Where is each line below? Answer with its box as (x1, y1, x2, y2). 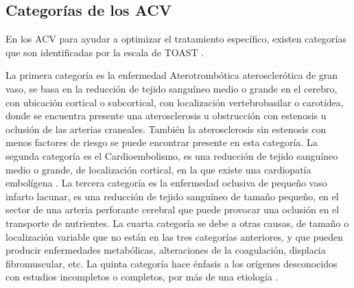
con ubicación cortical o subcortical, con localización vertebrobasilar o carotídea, (5, 95, 344, 109)
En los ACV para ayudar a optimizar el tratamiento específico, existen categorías (5, 32, 346, 46)
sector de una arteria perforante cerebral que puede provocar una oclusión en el (5, 202, 340, 217)
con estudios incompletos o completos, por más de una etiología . (5, 269, 279, 284)
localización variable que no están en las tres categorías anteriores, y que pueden (5, 229, 344, 243)
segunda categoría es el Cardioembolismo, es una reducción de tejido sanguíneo (5, 148, 338, 163)
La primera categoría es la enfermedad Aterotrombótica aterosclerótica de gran (5, 68, 338, 82)
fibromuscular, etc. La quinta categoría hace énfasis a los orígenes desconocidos (5, 256, 338, 270)
